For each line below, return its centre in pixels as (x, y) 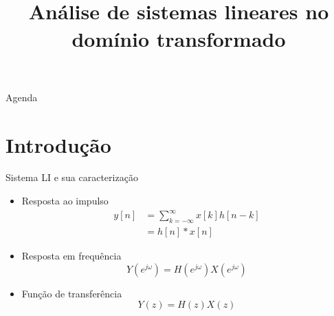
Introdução (58, 144)
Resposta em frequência (71, 256)
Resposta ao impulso (65, 201)
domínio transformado (179, 38)
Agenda (22, 97)
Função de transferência (72, 293)
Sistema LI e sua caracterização (72, 177)
